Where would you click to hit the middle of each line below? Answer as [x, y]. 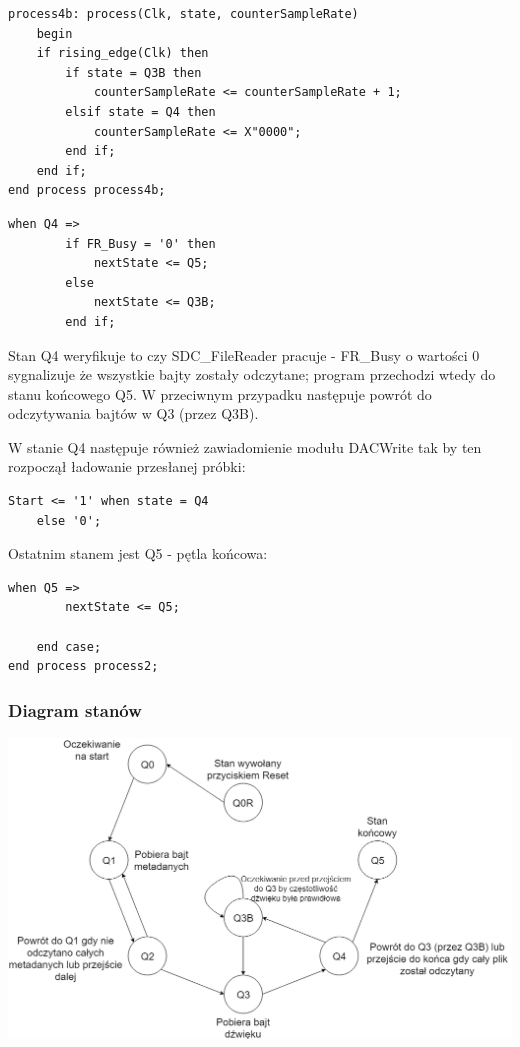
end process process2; [83, 666]
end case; [69, 646]
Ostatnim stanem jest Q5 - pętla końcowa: [138, 553]
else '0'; [69, 520]
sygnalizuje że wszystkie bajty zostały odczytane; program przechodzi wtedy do [252, 374]
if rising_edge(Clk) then [122, 53]
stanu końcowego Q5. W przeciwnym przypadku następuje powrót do [220, 393]
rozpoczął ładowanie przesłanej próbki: [127, 466]
